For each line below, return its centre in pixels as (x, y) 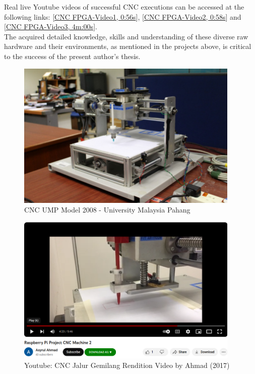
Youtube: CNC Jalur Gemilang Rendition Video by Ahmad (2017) (127, 365)
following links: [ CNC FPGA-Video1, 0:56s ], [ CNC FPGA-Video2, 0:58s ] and (123, 16)
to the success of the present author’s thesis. (72, 56)
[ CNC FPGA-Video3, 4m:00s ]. (51, 26)
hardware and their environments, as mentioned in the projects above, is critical (128, 46)
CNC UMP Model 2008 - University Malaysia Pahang (107, 210)
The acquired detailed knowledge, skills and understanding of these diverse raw (126, 36)
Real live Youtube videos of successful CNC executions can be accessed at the (124, 7)
